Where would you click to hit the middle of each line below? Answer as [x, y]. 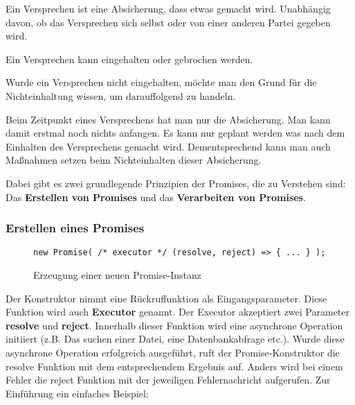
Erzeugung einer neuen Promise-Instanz [117, 275]
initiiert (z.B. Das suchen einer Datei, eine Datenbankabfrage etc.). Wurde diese [175, 339]
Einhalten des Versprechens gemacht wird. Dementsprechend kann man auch [168, 146]
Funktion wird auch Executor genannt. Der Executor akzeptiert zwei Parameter [178, 312]
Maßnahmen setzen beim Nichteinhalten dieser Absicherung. [134, 160]
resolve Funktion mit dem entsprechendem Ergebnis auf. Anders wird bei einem [174, 366]
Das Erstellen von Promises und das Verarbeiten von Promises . [156, 197]
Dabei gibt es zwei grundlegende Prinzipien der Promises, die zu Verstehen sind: [176, 183]
